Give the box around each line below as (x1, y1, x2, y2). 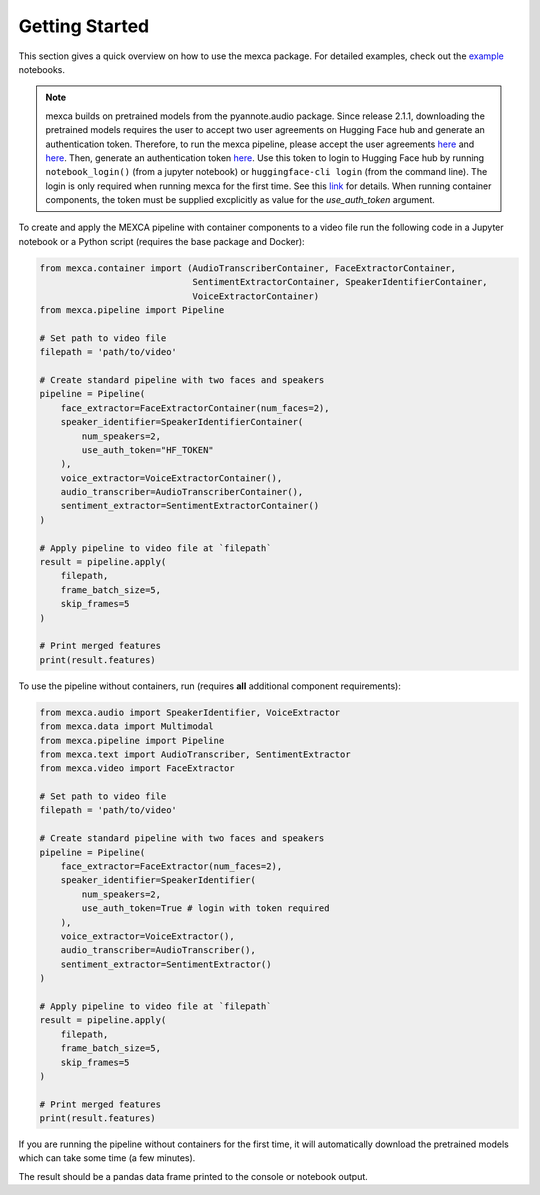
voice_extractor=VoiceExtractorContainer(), (60, 472, 283, 484)
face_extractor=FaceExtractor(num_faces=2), (60, 861, 283, 872)
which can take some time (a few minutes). (18, 1152, 196, 1164)
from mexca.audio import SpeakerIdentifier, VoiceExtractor (39, 706, 341, 718)
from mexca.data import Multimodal (39, 721, 214, 732)
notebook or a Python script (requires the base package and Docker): (18, 235, 305, 247)
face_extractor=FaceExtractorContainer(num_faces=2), (60, 402, 330, 414)
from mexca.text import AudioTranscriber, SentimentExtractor (39, 748, 351, 760)
